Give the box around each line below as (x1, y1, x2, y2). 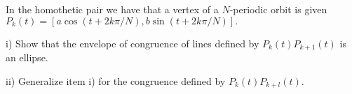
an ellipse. (6, 50, 48, 65)
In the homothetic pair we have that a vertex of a (6, 2, 219, 16)
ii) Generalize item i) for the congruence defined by (6, 73, 226, 88)
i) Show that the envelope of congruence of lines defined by (6, 36, 259, 50)
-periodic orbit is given (229, 2, 327, 16)
